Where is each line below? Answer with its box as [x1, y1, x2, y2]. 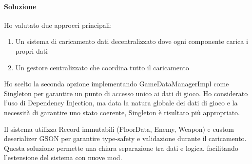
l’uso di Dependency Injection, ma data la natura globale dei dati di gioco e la [4, 98, 238, 108]
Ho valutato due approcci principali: [4, 20, 112, 30]
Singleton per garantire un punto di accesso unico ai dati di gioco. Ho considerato [4, 88, 248, 98]
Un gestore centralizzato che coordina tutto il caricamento [15, 62, 189, 72]
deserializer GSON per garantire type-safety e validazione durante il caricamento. [4, 133, 247, 143]
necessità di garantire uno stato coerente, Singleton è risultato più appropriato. [4, 107, 240, 117]
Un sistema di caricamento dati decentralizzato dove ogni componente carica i [15, 36, 248, 46]
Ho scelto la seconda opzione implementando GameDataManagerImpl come [4, 79, 229, 89]
